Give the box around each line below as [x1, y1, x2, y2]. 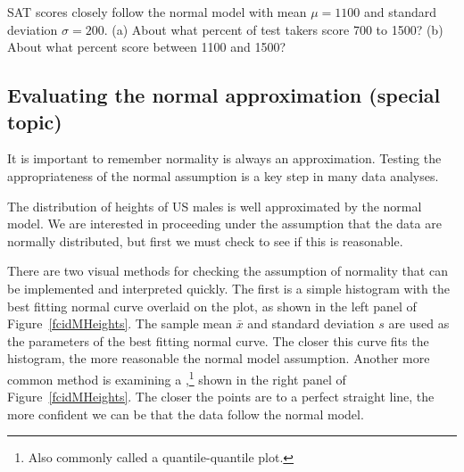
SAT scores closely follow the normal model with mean [7, 3, 307, 21]
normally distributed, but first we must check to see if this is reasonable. [7, 231, 403, 250]
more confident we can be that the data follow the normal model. [7, 404, 364, 423]
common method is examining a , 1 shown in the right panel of [7, 367, 346, 388]
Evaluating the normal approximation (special [7, 81, 441, 109]
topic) [7, 107, 62, 135]
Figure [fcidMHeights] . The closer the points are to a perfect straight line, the [7, 387, 435, 406]
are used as [388, 314, 450, 333]
